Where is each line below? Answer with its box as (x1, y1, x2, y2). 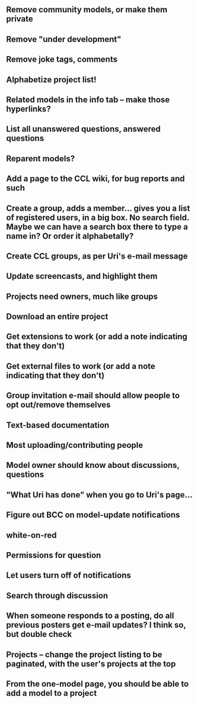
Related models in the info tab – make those (6, 94, 170, 104)
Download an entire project (6, 311, 108, 322)
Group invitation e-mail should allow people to (6, 391, 180, 401)
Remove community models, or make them (6, 5, 168, 15)
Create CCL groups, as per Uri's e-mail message (6, 251, 188, 261)
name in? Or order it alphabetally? (6, 231, 134, 241)
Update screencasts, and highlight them (6, 271, 158, 281)
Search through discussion (6, 590, 108, 601)
